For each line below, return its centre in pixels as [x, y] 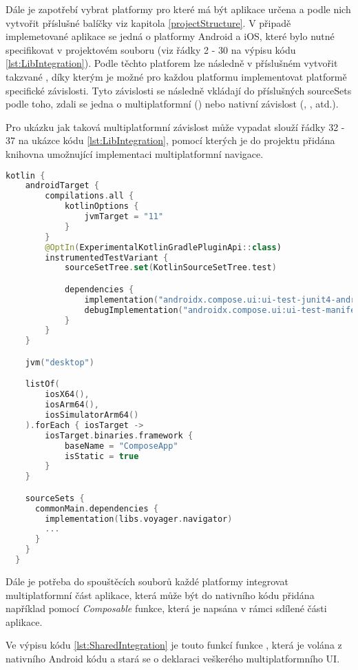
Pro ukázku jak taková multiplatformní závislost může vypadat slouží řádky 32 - [175, 126]
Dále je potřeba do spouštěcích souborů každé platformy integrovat [147, 581]
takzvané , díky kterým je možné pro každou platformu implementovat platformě [176, 76]
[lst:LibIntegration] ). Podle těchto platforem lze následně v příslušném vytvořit [172, 63]
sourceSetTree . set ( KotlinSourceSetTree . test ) [170, 268]
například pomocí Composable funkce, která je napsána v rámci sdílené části [166, 608]
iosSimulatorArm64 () [92, 415]
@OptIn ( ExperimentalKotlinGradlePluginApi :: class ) [163, 247]
